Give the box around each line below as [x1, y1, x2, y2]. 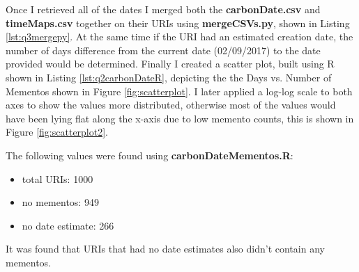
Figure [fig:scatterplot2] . [6, 125, 109, 139]
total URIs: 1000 [22, 171, 93, 186]
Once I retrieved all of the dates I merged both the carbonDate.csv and [6, 2, 321, 16]
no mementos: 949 [22, 195, 99, 209]
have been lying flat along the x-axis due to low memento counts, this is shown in [6, 111, 354, 125]
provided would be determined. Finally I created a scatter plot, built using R [6, 56, 335, 71]
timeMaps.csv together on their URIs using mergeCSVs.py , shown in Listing [6, 15, 350, 30]
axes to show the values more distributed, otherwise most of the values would [6, 97, 336, 112]
